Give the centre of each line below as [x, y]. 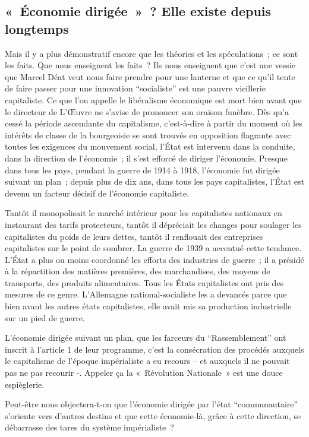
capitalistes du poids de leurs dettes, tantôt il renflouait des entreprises [134, 236]
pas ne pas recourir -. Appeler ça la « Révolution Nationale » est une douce [144, 373]
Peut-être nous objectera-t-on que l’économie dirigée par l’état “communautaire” [152, 404]
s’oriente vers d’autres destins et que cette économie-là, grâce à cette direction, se [153, 415]
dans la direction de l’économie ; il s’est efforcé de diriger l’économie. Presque [146, 158]
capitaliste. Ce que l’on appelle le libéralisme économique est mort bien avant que [153, 99]
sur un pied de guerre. [45, 317]
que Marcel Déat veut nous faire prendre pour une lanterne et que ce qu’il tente [150, 76]
